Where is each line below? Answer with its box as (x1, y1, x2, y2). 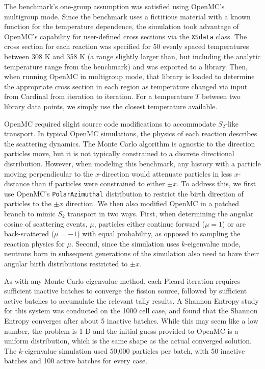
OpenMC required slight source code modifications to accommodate (4, 118, 216, 129)
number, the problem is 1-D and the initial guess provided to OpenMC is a (4, 325, 238, 336)
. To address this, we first (176, 178, 256, 189)
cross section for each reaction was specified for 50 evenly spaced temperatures (4, 41, 249, 52)
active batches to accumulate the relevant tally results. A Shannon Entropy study (4, 295, 259, 306)
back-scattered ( (4, 228, 55, 239)
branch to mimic (4, 208, 56, 218)
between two (201, 91, 241, 102)
